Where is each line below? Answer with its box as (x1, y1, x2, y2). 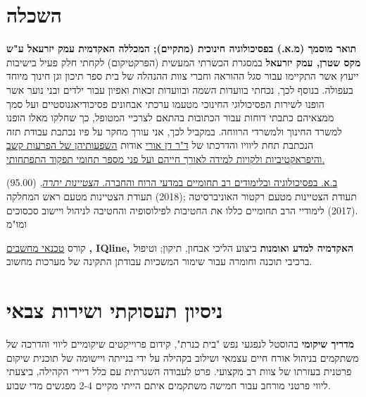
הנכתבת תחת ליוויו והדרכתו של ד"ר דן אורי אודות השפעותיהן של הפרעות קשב (6, 138, 313, 152)
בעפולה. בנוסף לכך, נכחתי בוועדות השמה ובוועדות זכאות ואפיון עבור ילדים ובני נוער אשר (6, 82, 353, 97)
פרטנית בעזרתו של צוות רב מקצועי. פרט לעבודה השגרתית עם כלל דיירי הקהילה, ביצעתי (6, 364, 352, 379)
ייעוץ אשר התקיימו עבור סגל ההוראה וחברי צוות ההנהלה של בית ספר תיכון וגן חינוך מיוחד (6, 68, 359, 83)
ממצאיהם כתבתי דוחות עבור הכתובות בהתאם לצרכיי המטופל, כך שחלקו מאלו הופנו (6, 110, 334, 125)
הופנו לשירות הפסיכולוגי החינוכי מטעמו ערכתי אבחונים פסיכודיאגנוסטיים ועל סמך (6, 96, 324, 111)
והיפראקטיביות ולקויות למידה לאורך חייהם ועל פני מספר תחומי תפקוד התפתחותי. (6, 151, 325, 166)
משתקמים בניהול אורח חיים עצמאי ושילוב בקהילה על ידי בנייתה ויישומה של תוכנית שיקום (6, 350, 359, 365)
